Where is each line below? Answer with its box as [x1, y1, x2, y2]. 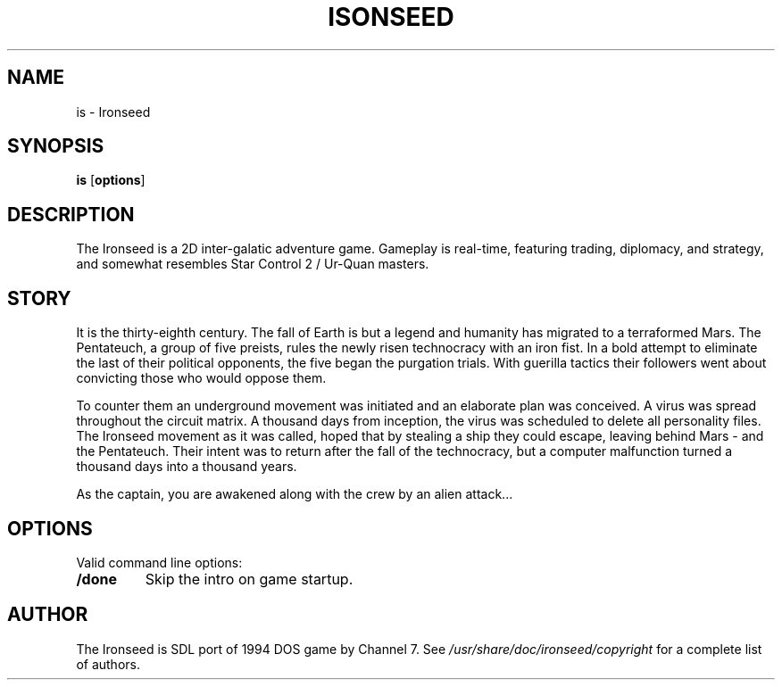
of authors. [76, 656, 140, 672]
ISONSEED [328, 2, 454, 32]
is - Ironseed [76, 103, 151, 120]
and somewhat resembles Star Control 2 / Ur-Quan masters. [76, 256, 429, 272]
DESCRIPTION [7, 203, 135, 226]
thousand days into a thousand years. [76, 459, 297, 475]
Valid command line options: [76, 554, 243, 570]
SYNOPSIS [7, 135, 104, 158]
